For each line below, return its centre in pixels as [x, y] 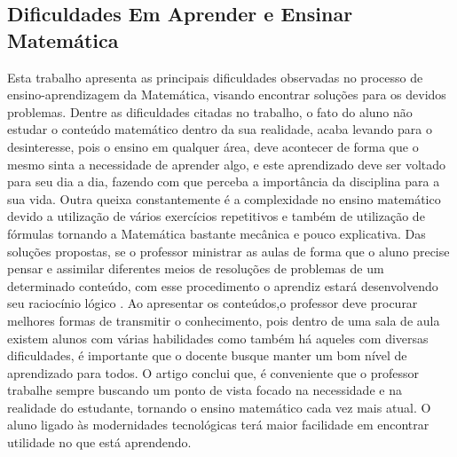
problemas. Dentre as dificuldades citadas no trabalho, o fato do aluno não [210, 111]
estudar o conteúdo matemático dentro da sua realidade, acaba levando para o [220, 129]
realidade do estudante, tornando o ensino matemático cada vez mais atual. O [219, 407]
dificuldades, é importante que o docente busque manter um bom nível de [207, 355]
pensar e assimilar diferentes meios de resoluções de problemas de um [196, 268]
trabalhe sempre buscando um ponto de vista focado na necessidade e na [205, 390]
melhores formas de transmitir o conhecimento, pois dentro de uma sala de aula [224, 320]
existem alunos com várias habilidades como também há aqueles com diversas [218, 338]
